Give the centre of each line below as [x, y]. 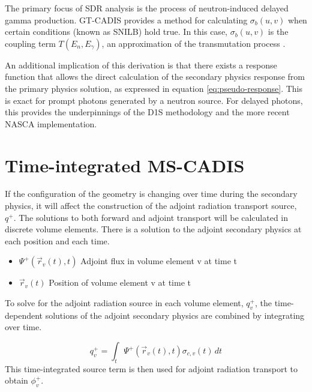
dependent [24, 315]
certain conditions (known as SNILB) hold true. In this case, [116, 32]
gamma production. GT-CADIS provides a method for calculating [126, 20]
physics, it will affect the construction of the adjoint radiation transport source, [151, 206]
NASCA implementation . [51, 123]
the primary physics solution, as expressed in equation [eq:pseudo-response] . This [154, 88]
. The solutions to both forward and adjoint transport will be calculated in [151, 217]
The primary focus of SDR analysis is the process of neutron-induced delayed [147, 8]
